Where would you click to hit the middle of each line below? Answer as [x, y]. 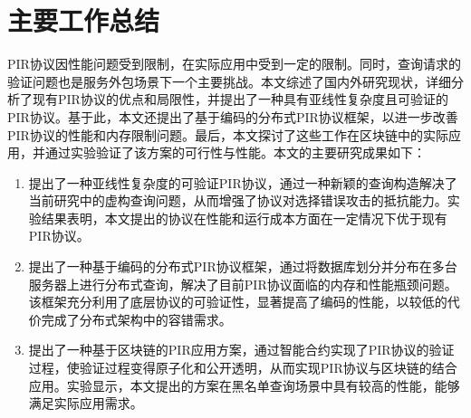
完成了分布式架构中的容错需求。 [136, 319]
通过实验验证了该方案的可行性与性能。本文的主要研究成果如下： [235, 152]
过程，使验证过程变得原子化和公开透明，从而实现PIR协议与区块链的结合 [243, 368]
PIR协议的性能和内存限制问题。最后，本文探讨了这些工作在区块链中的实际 [228, 134]
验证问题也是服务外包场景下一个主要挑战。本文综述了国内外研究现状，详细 [229, 81]
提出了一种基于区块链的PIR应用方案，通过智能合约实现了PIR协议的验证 [241, 350]
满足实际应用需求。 [86, 403]
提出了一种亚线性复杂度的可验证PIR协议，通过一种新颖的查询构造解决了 [243, 182]
